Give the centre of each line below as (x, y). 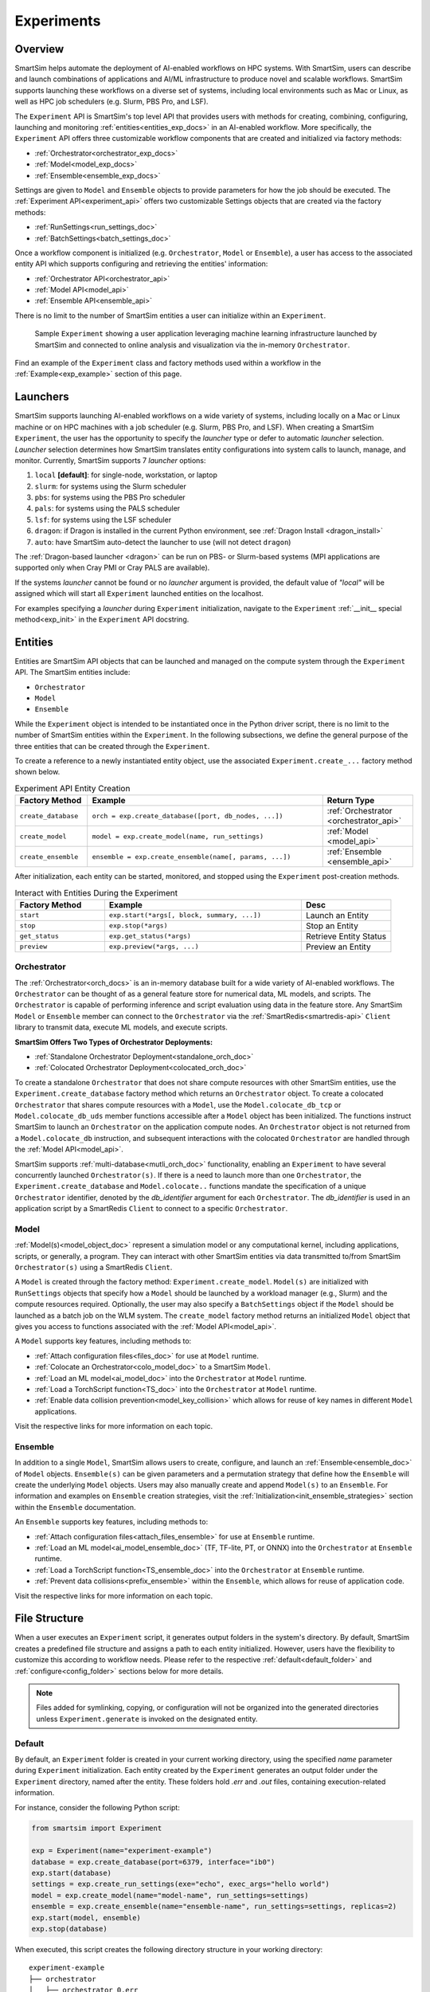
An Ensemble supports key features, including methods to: (111, 1522)
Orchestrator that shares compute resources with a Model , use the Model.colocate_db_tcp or (178, 1104)
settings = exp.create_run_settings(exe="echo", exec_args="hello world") (181, 1884)
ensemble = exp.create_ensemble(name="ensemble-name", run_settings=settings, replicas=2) (214, 1907)
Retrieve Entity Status (346, 936)
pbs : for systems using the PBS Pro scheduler (110, 497)
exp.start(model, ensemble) (86, 1917)
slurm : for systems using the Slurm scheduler (110, 486)
